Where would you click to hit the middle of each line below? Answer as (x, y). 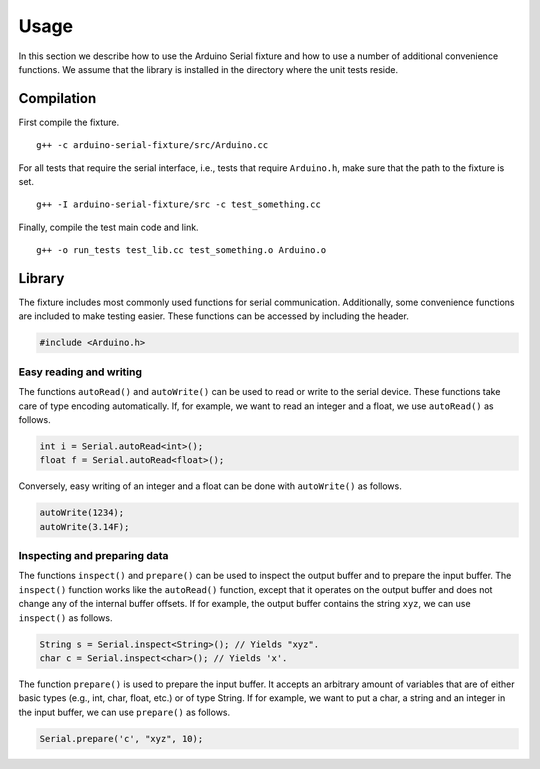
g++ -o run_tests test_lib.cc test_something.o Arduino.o (181, 250)
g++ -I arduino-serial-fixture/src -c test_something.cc (179, 204)
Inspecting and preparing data (93, 556)
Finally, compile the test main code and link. (108, 227)
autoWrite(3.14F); (84, 526)
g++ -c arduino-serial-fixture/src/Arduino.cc (152, 145)
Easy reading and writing (80, 372)
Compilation (57, 98)
